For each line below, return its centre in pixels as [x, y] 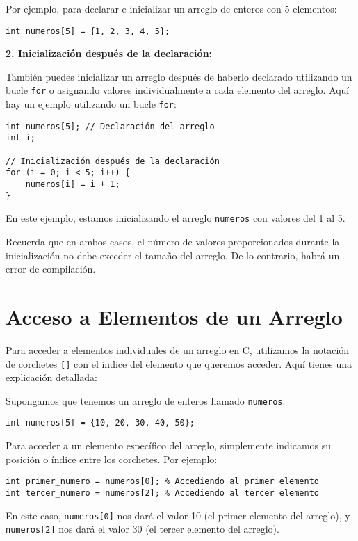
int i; [21, 138]
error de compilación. [51, 269]
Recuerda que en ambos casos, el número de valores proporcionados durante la [173, 241]
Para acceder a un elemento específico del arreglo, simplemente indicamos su [169, 445]
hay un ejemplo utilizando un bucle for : [91, 104]
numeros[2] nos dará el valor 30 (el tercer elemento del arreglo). [143, 529]
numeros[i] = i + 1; [73, 185]
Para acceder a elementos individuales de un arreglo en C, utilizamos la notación [178, 349]
